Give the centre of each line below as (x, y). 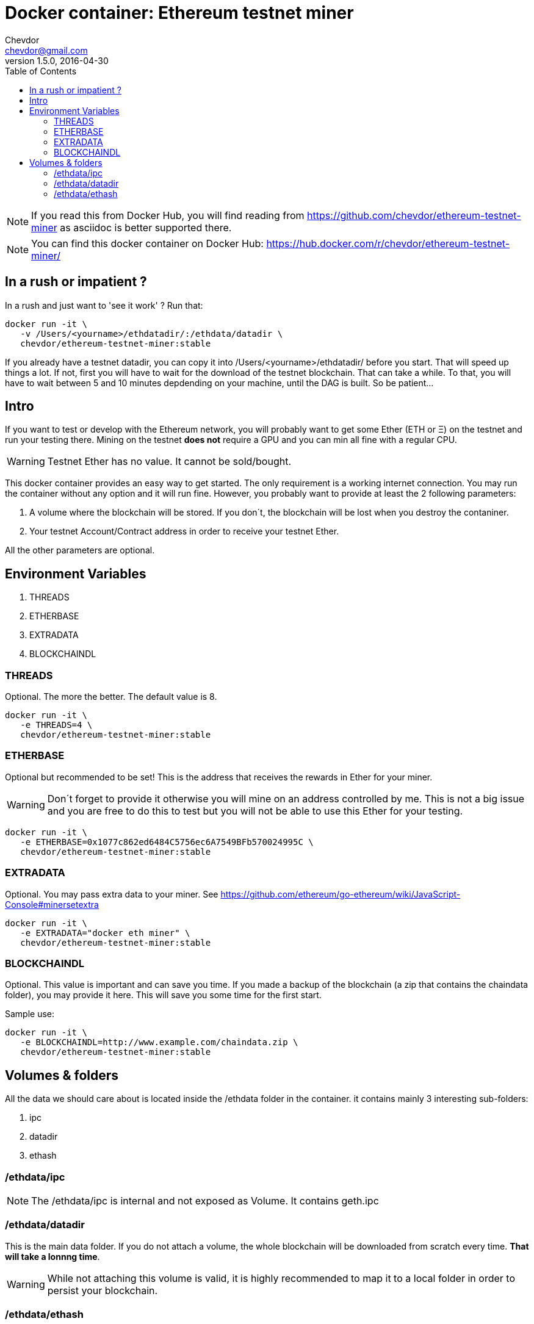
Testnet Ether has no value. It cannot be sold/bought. (169, 462)
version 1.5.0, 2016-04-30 (57, 60)
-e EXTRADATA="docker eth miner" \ (105, 933)
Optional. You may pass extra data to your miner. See (112, 894)
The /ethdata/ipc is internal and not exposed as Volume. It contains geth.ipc (205, 1200)
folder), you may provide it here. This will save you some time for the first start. (163, 995)
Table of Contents (41, 71)
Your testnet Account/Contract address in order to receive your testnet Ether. (184, 531)
